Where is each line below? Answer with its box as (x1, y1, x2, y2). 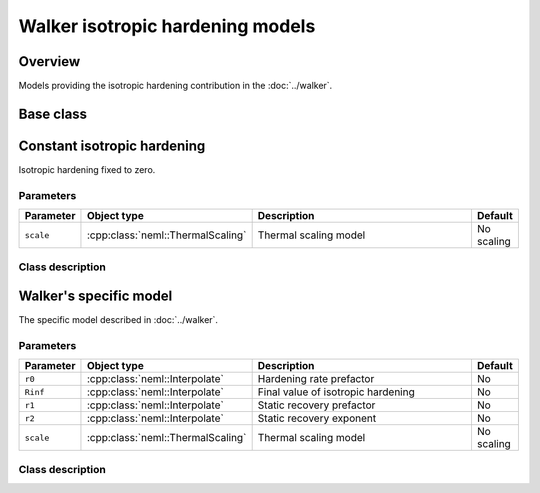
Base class (18, 105, 88, 122)
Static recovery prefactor (257, 398, 376, 412)
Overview (18, 53, 81, 70)
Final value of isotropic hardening (257, 385, 415, 399)
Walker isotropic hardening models (18, 15, 316, 37)
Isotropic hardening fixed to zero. (18, 163, 156, 175)
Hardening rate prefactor (257, 372, 375, 386)
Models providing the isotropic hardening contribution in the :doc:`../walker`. (18, 80, 333, 92)
